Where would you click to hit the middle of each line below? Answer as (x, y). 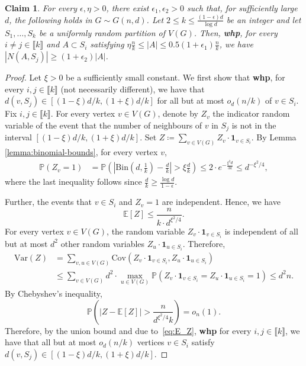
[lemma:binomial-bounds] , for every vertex (81, 152)
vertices (151, 342)
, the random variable (146, 231)
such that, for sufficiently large (242, 8)
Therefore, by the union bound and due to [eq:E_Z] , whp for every (128, 330)
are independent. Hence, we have (221, 202)
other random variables (103, 243)
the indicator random (251, 113)
